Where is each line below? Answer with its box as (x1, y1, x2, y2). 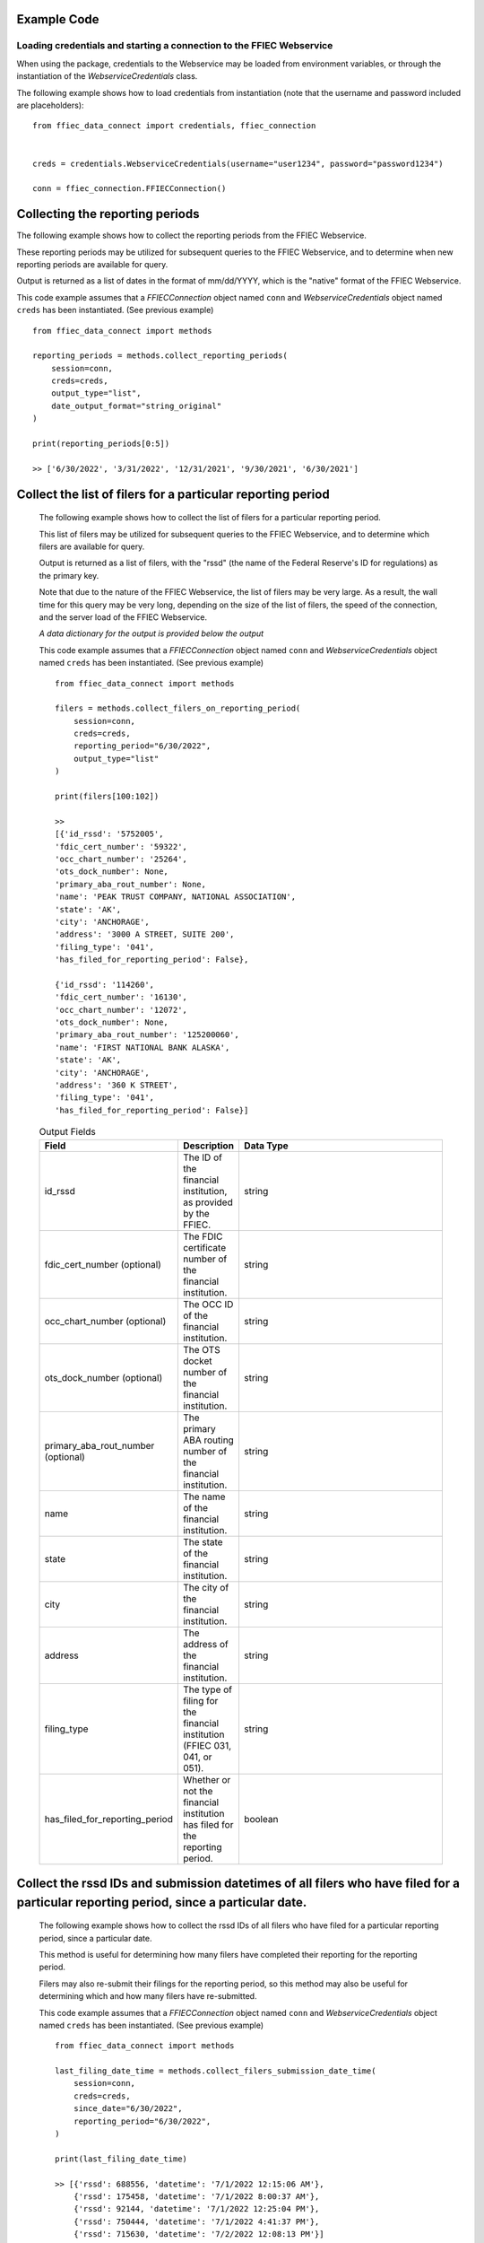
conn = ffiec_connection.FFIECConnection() (32, 184, 227, 194)
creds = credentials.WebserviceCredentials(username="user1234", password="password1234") (32, 158, 444, 169)
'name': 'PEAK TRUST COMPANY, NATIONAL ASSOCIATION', (55, 892, 296, 902)
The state (182, 1535, 223, 1548)
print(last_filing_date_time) (55, 2153, 188, 2164)
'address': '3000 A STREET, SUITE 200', (55, 929, 235, 939)
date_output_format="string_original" (50, 400, 222, 411)
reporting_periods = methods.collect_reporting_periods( (32, 351, 289, 361)
